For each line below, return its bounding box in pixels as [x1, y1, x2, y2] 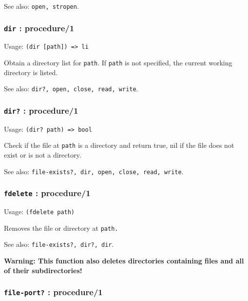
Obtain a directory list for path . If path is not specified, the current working [4, 58, 232, 68]
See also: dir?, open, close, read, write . [4, 83, 138, 94]
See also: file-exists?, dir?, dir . [4, 239, 114, 249]
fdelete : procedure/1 [4, 187, 91, 199]
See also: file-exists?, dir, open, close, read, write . [4, 166, 184, 176]
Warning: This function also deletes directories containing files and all [4, 256, 244, 266]
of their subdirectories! [4, 265, 82, 275]
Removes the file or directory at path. [4, 222, 118, 233]
